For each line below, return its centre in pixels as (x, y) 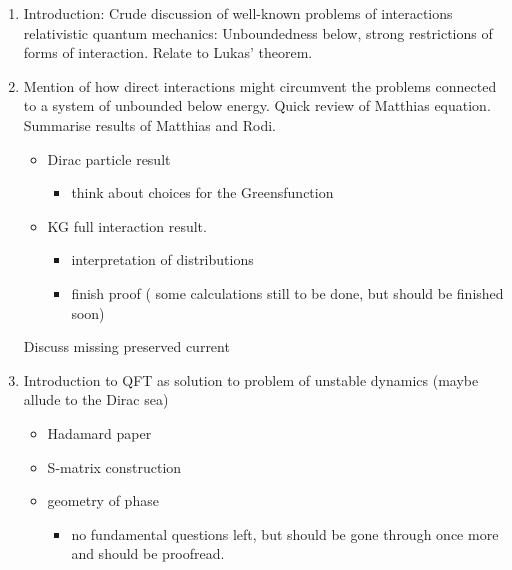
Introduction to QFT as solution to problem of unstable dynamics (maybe (251, 379)
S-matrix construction (114, 466)
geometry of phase (103, 500)
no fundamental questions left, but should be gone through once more (285, 533)
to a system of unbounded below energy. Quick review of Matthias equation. (257, 105)
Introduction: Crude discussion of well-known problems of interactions (238, 13)
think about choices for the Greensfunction (202, 192)
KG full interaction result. (127, 225)
